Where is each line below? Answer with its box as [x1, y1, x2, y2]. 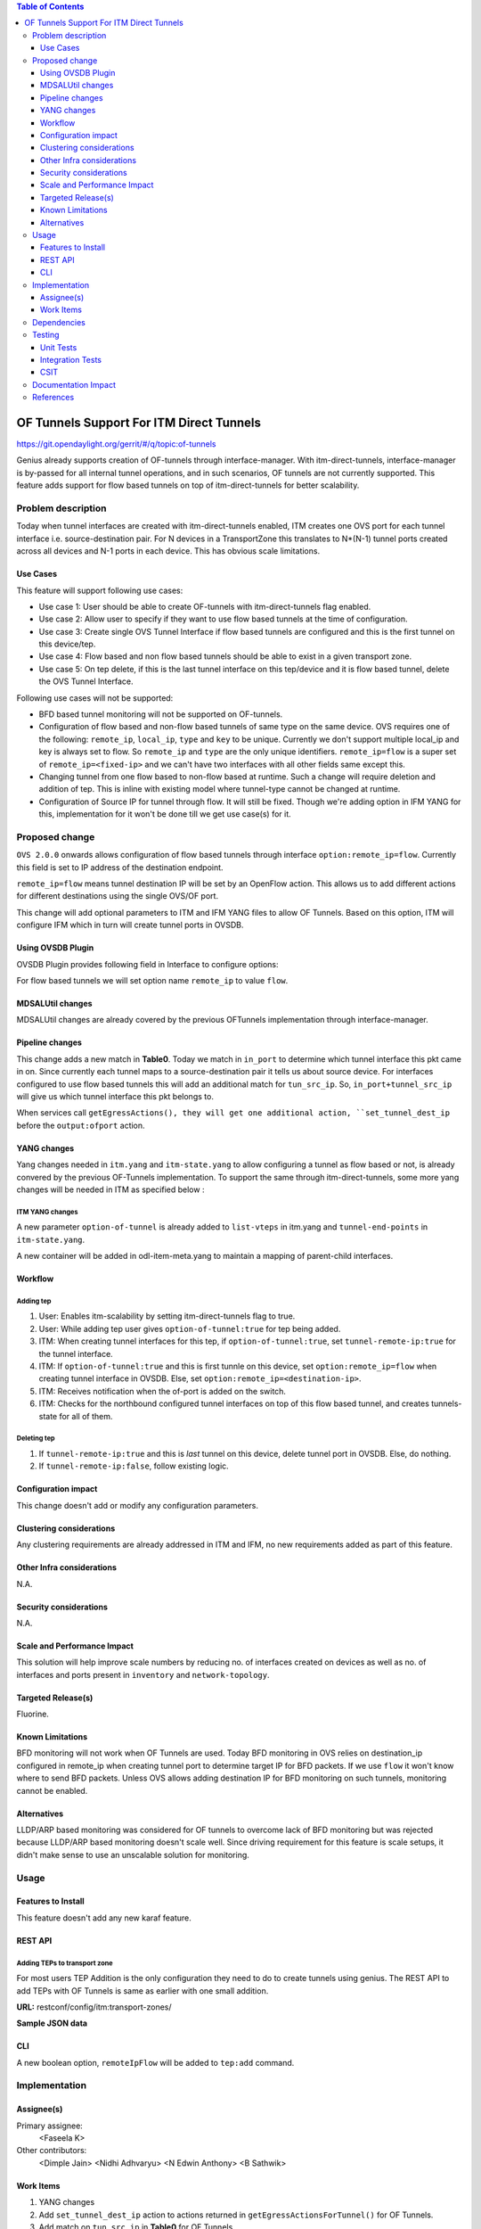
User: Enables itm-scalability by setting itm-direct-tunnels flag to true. [38, 1311, 296, 1321]
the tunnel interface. [38, 1348, 113, 1359]
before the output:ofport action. [16, 1120, 146, 1131]
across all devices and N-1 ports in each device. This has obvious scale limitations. [16, 546, 321, 556]
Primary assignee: [16, 2120, 84, 2131]
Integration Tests [40, 354, 102, 365]
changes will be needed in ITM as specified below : [16, 1184, 205, 1195]
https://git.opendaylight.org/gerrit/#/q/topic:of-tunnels [16, 439, 216, 449]
